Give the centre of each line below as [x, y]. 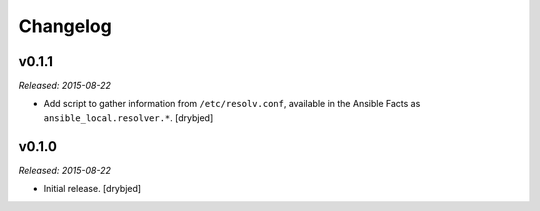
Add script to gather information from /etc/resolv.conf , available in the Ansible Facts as [232, 104]
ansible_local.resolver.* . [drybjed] [128, 117]
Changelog [65, 26]
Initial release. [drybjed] [92, 189]
